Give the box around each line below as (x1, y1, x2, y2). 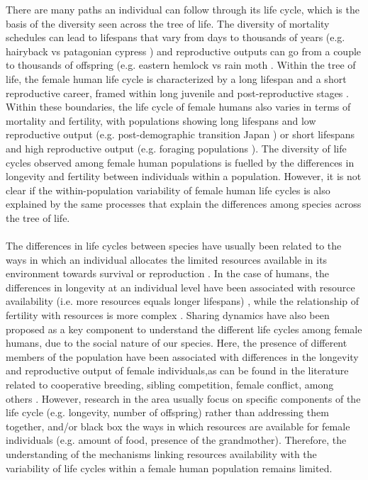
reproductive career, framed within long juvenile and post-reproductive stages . (6, 85, 349, 100)
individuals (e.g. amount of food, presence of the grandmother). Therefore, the (6, 432, 347, 447)
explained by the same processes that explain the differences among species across (6, 196, 362, 211)
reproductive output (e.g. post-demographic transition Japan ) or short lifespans (6, 127, 355, 142)
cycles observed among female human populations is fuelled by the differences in (6, 155, 355, 169)
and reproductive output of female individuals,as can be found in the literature (6, 363, 349, 378)
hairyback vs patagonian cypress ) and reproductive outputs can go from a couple (6, 43, 362, 58)
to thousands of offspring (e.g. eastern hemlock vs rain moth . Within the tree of (6, 57, 356, 72)
